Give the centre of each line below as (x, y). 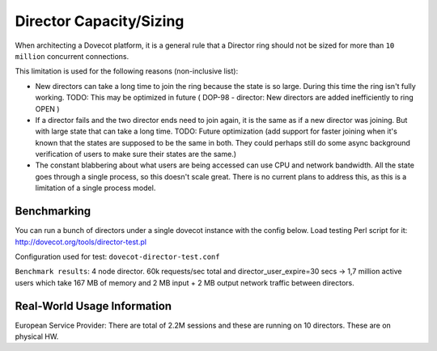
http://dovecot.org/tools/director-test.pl (81, 242)
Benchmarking (53, 211)
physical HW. (37, 336)
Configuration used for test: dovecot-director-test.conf (117, 256)
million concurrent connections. (72, 56)
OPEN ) (47, 108)
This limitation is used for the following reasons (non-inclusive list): (127, 71)
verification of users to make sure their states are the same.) (136, 154)
